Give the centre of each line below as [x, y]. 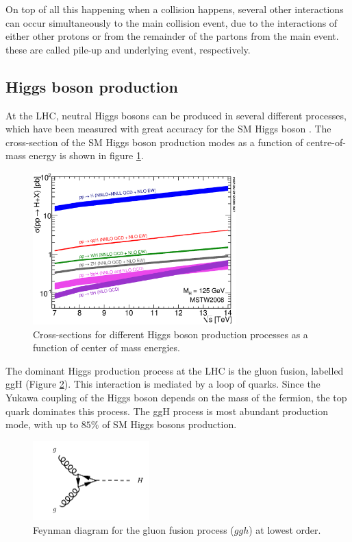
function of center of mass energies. [106, 347]
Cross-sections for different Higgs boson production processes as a [171, 334]
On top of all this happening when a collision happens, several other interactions [175, 9]
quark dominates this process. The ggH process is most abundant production [167, 411]
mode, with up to [42, 424]
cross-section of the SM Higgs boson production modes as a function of [154, 142]
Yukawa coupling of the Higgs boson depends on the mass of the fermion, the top [176, 397]
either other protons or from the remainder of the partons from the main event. [172, 36]
